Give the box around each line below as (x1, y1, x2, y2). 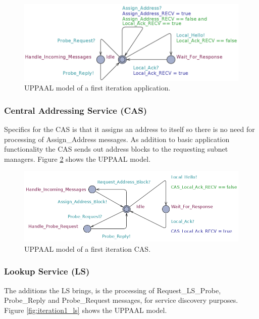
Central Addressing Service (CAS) (4, 104, 147, 116)
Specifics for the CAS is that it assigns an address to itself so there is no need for (4, 123, 255, 134)
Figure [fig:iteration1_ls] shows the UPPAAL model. (4, 304, 167, 315)
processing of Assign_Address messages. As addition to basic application (4, 133, 230, 144)
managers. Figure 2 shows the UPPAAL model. (4, 153, 151, 164)
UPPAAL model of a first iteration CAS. (24, 243, 151, 254)
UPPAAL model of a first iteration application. (24, 82, 171, 93)
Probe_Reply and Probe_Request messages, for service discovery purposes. (4, 295, 238, 305)
